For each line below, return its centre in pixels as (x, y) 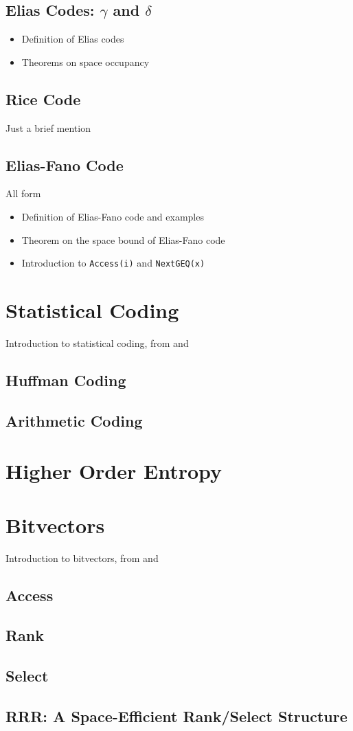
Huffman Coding (66, 380)
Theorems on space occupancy (86, 61)
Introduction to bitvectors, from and (82, 558)
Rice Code (43, 99)
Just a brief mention (48, 127)
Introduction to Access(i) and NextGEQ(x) (113, 263)
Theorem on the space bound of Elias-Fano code (123, 239)
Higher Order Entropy (114, 471)
